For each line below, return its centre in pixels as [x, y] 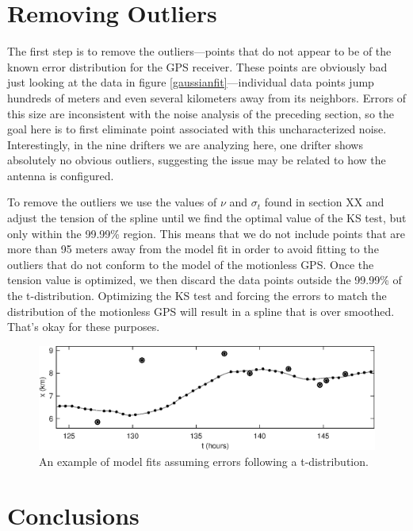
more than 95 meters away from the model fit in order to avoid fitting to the [193, 249]
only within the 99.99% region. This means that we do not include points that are [206, 233]
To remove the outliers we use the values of [112, 202]
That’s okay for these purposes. [84, 327]
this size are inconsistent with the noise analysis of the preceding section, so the [201, 113]
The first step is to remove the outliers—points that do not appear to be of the [199, 51]
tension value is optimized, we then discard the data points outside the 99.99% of [205, 280]
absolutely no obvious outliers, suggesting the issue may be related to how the [197, 160]
